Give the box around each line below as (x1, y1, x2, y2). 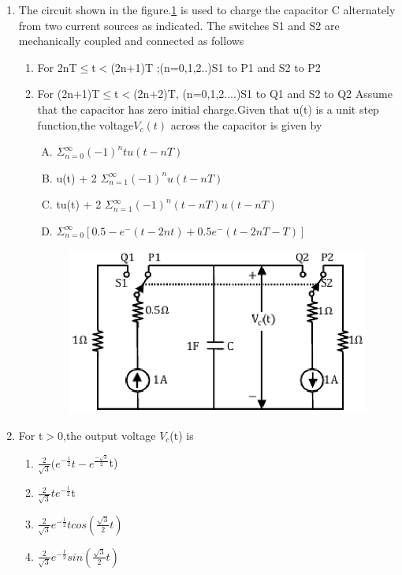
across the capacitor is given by (170, 116, 322, 133)
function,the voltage (37, 116, 134, 133)
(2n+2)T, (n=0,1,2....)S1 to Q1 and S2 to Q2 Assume (133, 85, 393, 102)
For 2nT (37, 58, 77, 75)
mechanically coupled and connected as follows (18, 32, 244, 49)
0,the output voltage (58, 427, 156, 443)
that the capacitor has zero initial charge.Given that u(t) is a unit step (37, 100, 379, 117)
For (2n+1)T (37, 85, 100, 102)
